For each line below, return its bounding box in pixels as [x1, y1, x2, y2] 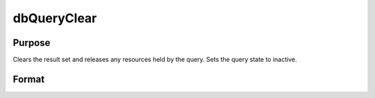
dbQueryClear [12, 10, 97, 26]
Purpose [12, 37, 51, 49]
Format [12, 73, 45, 85]
